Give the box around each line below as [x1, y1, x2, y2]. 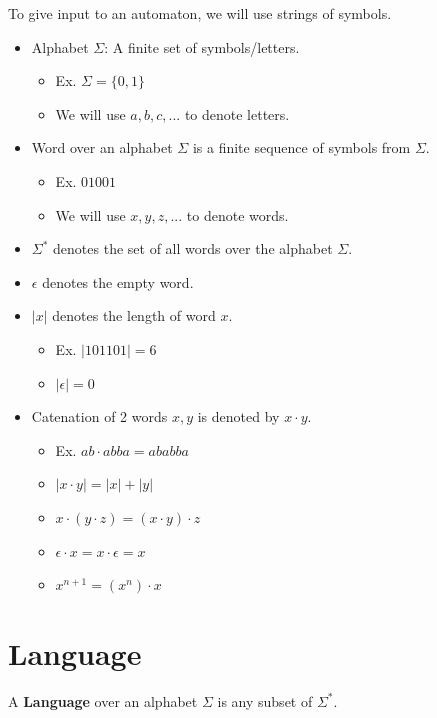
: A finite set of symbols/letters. [104, 36, 300, 57]
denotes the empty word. [42, 271, 194, 292]
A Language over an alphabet [8, 690, 198, 711]
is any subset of [217, 690, 313, 711]
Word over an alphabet [31, 137, 173, 158]
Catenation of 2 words [31, 406, 168, 427]
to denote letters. [184, 103, 290, 124]
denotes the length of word [52, 305, 216, 326]
